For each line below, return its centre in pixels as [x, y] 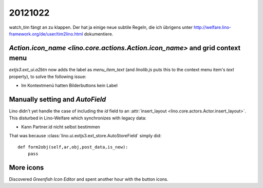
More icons [26, 167]
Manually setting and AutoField [57, 100]
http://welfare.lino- [212, 27]
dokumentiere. [99, 34]
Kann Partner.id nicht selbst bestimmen [61, 127]
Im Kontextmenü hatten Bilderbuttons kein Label [69, 86]
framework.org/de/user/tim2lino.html [46, 34]
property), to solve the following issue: [48, 76]
